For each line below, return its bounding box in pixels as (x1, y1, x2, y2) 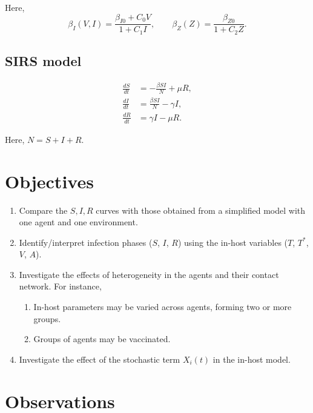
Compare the (19, 203, 68, 216)
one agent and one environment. (19, 216, 138, 228)
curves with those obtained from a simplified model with (96, 203, 306, 216)
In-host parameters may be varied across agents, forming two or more (33, 300, 292, 313)
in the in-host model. (213, 352, 291, 365)
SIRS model (5, 51, 82, 70)
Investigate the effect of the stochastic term (19, 352, 180, 365)
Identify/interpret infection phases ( (19, 236, 153, 248)
